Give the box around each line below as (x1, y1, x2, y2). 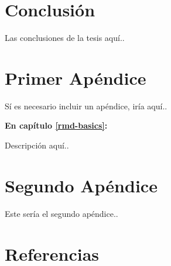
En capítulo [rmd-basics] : (5, 119, 108, 132)
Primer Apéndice (5, 65, 146, 89)
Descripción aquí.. (5, 139, 69, 151)
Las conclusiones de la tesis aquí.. (5, 32, 125, 44)
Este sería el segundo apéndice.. (5, 207, 118, 219)
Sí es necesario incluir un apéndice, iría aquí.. (5, 99, 167, 112)
